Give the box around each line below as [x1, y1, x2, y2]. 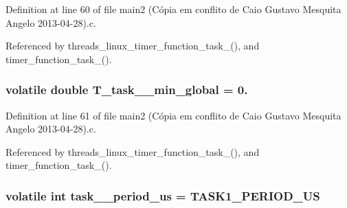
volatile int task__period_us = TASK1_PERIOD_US [5, 187, 320, 204]
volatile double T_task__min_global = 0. [5, 81, 248, 98]
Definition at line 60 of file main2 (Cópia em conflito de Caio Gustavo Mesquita [5, 2, 342, 16]
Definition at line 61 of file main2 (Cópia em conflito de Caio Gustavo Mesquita [5, 108, 342, 122]
